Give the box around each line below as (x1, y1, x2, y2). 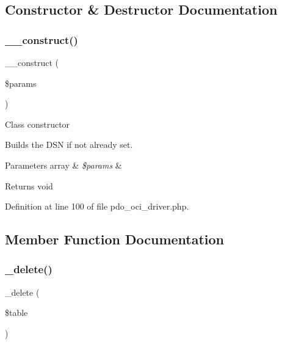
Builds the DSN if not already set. (5, 138, 133, 151)
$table (5, 306, 28, 319)
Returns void (5, 179, 53, 192)
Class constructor (5, 117, 70, 130)
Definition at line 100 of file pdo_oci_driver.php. (5, 200, 189, 213)
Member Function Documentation (5, 230, 225, 249)
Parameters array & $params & (5, 158, 122, 171)
